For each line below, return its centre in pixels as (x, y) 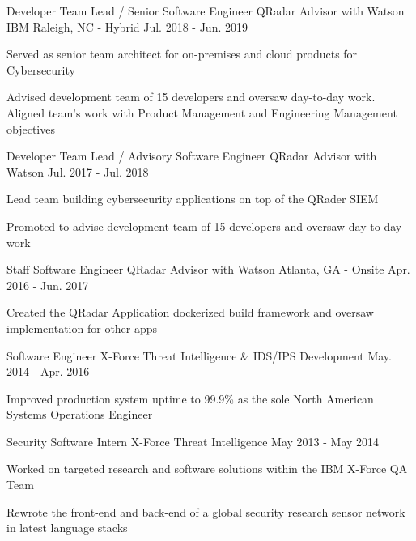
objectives (31, 128)
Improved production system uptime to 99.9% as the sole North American (190, 398)
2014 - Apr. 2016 (48, 371)
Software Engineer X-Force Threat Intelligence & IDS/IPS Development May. (199, 355)
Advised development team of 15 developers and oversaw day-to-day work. (191, 97)
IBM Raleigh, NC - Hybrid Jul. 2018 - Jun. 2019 (127, 26)
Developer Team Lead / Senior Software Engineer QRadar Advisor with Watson (206, 11)
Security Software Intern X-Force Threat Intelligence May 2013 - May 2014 (193, 441)
